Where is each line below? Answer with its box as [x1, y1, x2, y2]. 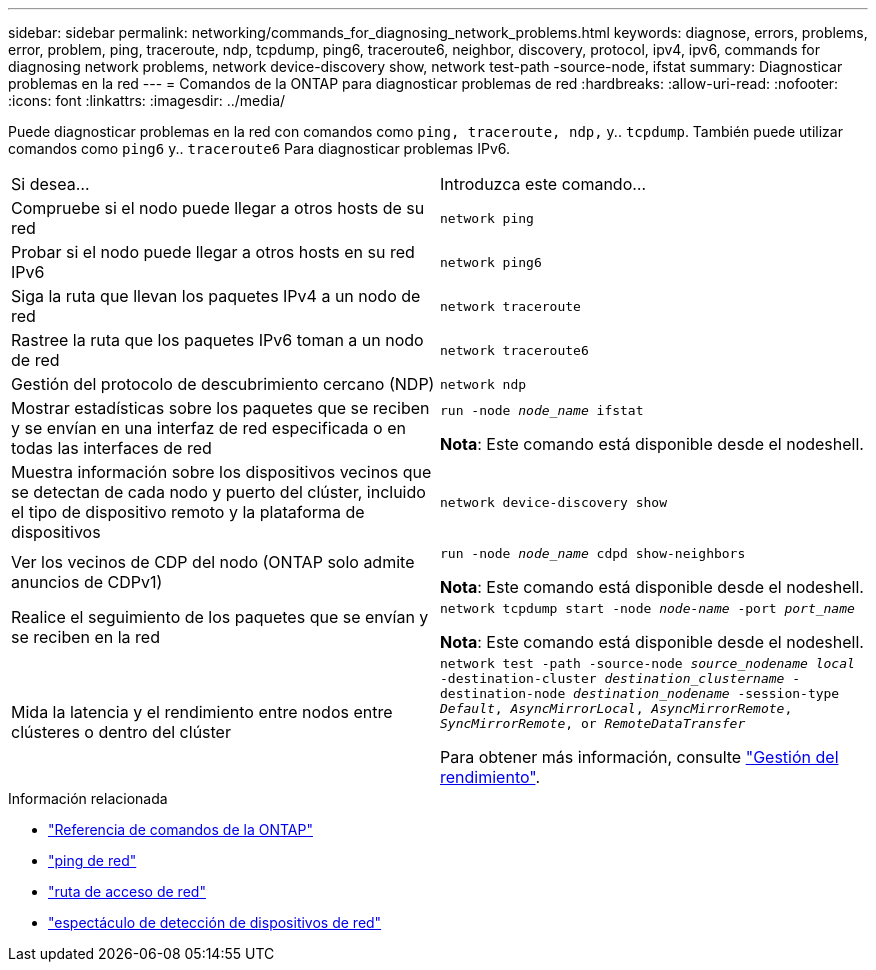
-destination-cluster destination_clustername [440, 671, 785, 686]
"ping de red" [48, 852, 137, 869]
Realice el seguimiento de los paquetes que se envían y [11, 606, 429, 627]
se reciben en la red [11, 626, 160, 647]
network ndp [440, 376, 527, 392]
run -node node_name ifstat [440, 402, 644, 418]
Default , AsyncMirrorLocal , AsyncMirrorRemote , [440, 701, 793, 716]
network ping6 [440, 254, 542, 270]
